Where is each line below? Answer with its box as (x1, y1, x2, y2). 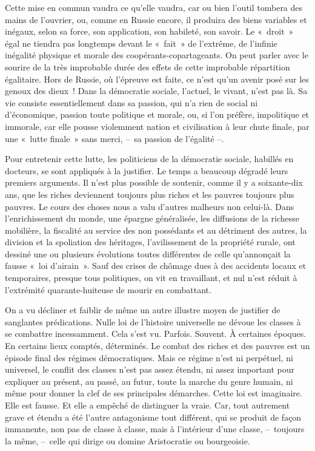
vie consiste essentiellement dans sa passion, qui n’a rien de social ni (5, 96, 258, 109)
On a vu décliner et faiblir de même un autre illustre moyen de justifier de (5, 303, 280, 316)
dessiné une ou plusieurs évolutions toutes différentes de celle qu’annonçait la (5, 247, 291, 260)
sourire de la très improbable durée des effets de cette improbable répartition (5, 60, 290, 73)
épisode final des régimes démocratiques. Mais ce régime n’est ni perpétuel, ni (5, 351, 293, 364)
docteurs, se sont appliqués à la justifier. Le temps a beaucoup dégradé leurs (5, 164, 288, 177)
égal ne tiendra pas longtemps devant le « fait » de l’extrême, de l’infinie (5, 36, 277, 49)
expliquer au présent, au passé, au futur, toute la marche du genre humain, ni (5, 375, 293, 387)
